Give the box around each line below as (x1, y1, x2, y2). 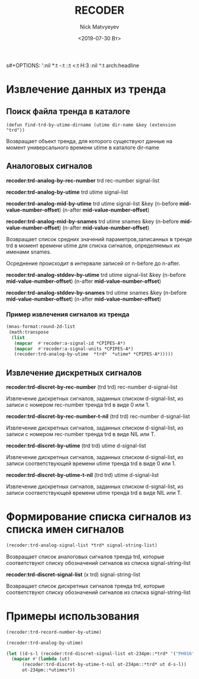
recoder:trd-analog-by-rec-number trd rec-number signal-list (6, 176, 160, 184)
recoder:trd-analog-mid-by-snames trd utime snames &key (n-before (6, 217, 179, 225)
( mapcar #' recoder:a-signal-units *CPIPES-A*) (14, 346, 134, 352)
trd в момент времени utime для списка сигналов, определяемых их (6, 242, 181, 249)
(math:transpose (8, 329, 49, 335)
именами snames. (6, 248, 52, 255)
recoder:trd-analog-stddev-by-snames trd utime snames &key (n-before (6, 289, 187, 296)
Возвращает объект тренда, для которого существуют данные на (6, 137, 173, 144)
